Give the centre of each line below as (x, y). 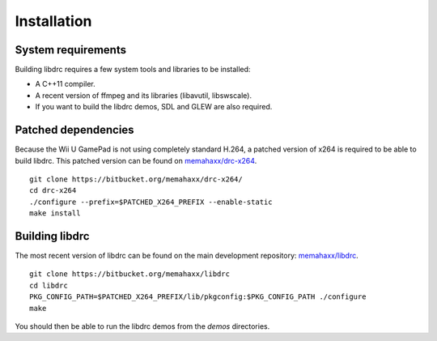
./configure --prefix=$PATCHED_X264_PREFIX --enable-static (151, 202)
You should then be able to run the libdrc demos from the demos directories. (142, 326)
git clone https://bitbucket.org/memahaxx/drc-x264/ (136, 179)
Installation (53, 21)
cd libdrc (49, 285)
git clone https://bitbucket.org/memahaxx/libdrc (130, 274)
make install (55, 213)
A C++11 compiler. (66, 84)
